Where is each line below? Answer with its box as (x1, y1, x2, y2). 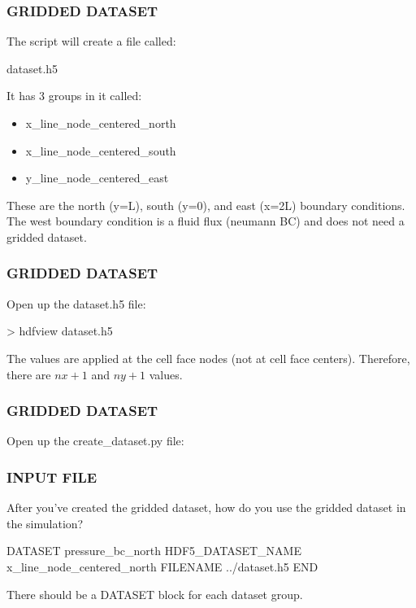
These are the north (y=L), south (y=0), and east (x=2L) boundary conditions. (6, 196, 405, 213)
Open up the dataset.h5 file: (6, 295, 146, 312)
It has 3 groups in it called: (6, 87, 142, 104)
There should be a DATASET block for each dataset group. (6, 585, 303, 602)
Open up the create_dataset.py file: (6, 432, 184, 449)
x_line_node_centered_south (25, 142, 176, 159)
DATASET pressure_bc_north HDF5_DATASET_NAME (6, 542, 301, 559)
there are (6, 365, 51, 383)
